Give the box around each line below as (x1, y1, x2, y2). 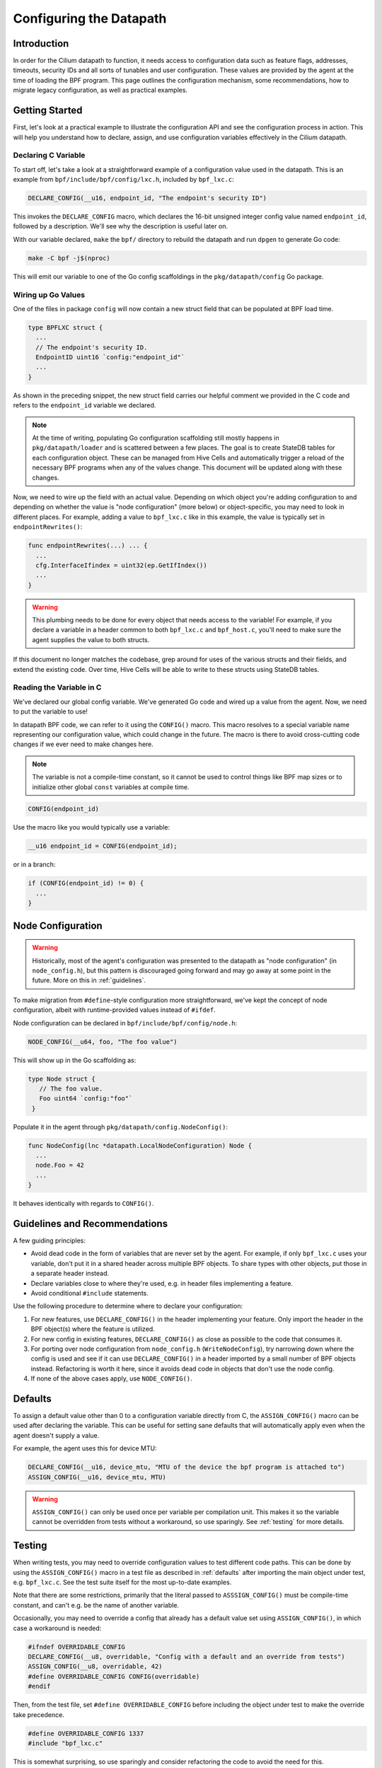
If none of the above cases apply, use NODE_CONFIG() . (30, 1374, 192, 1383)
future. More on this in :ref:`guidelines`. (32, 976, 146, 984)
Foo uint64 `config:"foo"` (39, 1095, 133, 1103)
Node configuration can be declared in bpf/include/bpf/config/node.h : (13, 1018, 238, 1027)
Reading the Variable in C (13, 682, 102, 692)
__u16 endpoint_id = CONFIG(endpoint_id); (28, 842, 178, 850)
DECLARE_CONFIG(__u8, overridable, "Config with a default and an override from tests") (28, 1653, 346, 1661)
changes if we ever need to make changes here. (13, 740, 154, 749)
